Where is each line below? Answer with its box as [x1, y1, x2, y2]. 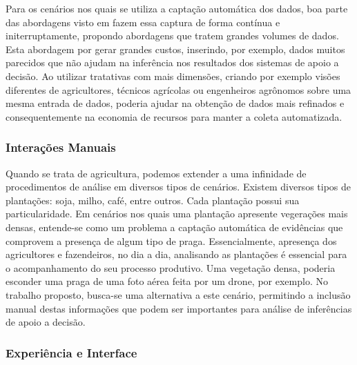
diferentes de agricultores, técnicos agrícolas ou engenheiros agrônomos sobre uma [6, 82, 351, 97]
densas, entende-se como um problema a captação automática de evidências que [6, 219, 343, 234]
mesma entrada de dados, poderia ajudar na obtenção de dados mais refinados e [6, 96, 345, 110]
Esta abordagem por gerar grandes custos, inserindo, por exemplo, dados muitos [6, 41, 345, 56]
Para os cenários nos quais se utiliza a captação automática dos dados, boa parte [6, 1, 348, 15]
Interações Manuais [6, 139, 116, 156]
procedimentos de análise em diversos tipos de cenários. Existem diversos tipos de [6, 179, 351, 194]
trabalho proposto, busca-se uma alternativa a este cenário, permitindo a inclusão [6, 287, 351, 302]
